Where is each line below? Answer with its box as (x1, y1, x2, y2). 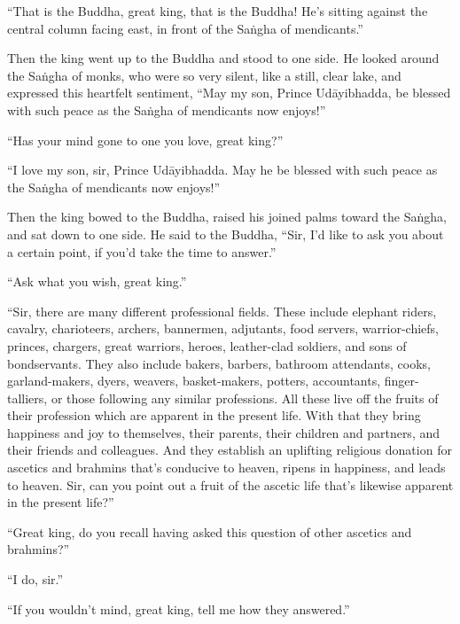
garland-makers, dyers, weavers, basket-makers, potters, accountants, (7, 371, 381, 390)
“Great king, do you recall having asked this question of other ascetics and (7, 522, 412, 541)
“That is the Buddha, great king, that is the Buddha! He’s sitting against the (7, 2, 428, 19)
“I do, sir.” (7, 570, 64, 589)
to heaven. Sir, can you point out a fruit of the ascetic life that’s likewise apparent (7, 475, 454, 494)
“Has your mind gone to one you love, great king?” (7, 130, 284, 149)
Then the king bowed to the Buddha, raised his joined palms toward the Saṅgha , (7, 207, 447, 226)
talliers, (7, 388, 48, 407)
